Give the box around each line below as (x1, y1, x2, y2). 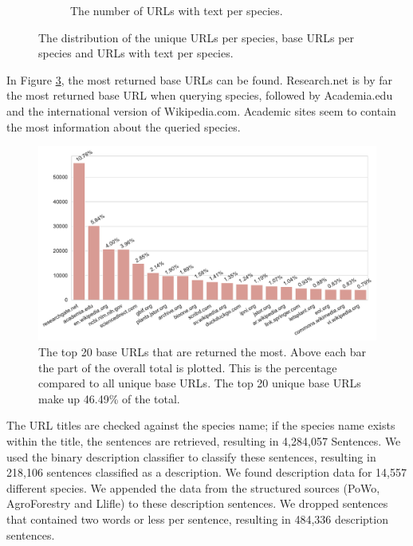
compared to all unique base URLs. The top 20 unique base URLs (38, 375, 361, 391)
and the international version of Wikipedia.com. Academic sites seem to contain (6, 102, 396, 119)
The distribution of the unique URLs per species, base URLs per (38, 29, 355, 45)
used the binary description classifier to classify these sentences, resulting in (6, 448, 376, 465)
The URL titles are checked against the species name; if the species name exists (6, 417, 395, 434)
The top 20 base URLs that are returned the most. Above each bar (38, 344, 367, 360)
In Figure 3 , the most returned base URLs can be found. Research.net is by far (6, 71, 392, 88)
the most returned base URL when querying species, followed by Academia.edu (6, 87, 393, 104)
